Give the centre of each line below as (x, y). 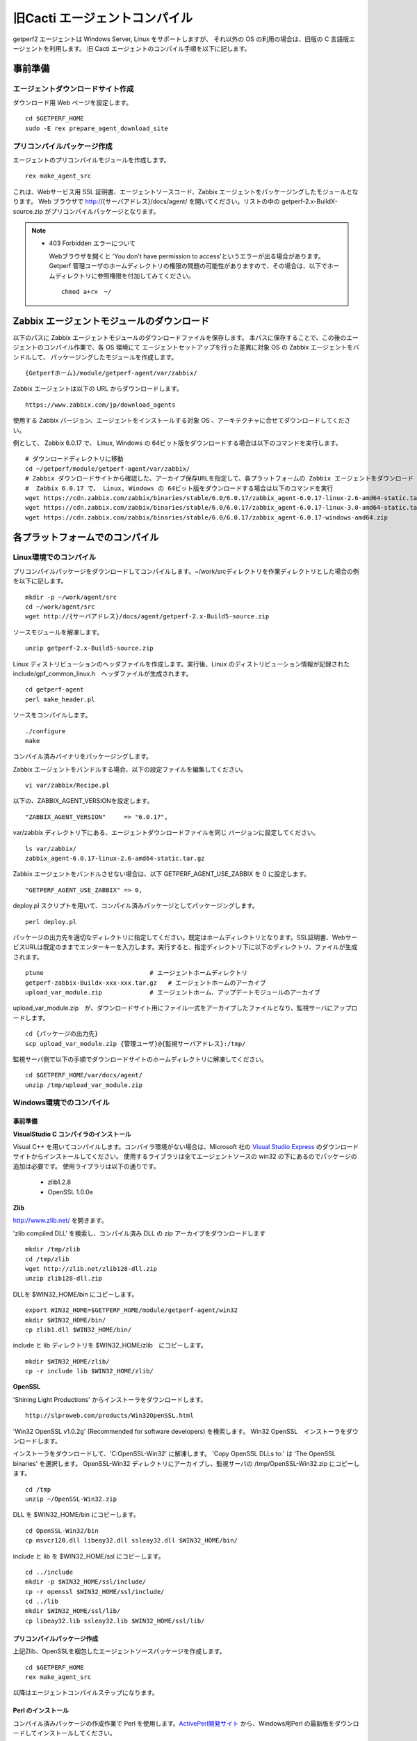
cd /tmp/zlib (47, 1259)
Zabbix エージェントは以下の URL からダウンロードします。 (98, 389)
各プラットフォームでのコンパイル (86, 537)
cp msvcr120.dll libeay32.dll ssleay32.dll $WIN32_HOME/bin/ (131, 1540)
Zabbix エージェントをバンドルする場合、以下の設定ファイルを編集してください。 (130, 769)
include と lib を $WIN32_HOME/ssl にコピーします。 (89, 1556)
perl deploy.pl (51, 922)
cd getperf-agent (55, 690)
